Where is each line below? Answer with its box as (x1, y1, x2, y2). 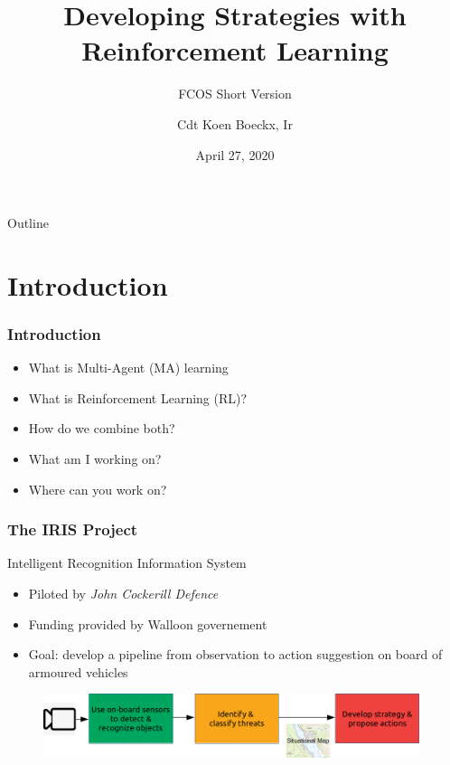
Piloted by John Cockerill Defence (28, 584, 219, 603)
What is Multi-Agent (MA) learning (28, 358, 229, 377)
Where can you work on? (28, 479, 167, 498)
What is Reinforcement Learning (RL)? (28, 388, 248, 407)
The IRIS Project (7, 518, 138, 541)
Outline (7, 213, 49, 232)
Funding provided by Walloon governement (28, 614, 267, 633)
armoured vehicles (28, 662, 128, 681)
